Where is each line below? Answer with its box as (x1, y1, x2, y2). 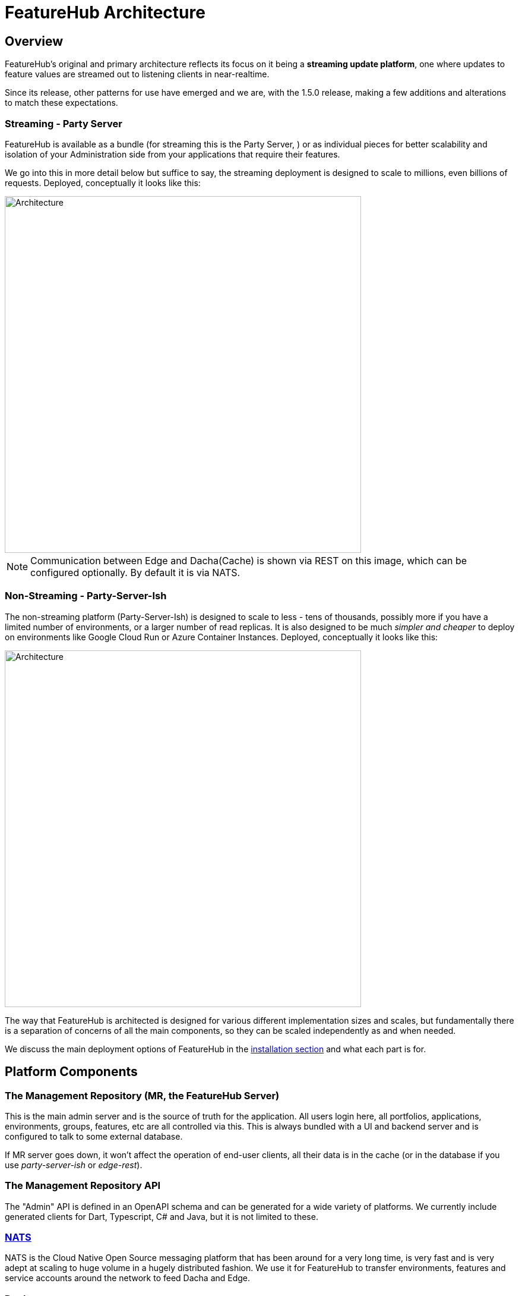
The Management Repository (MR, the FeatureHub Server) (5, 1089, 280, 1102)
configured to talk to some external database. (5, 1131, 183, 1141)
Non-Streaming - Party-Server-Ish (5, 590, 167, 602)
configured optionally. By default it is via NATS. (30, 566, 240, 578)
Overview (5, 33, 64, 49)
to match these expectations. (5, 97, 118, 108)
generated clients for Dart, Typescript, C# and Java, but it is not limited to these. (5, 1211, 318, 1222)
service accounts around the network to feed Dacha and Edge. (5, 1273, 251, 1284)
